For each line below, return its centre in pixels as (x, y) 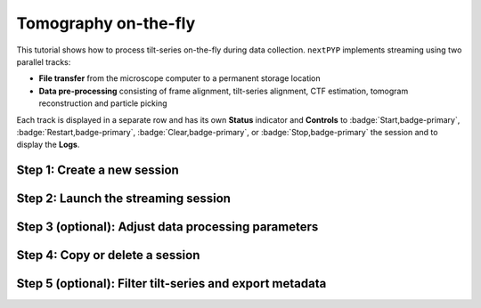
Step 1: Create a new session (98, 170)
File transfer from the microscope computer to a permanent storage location (179, 78)
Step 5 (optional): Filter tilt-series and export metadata (171, 284)
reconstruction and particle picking (103, 103)
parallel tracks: (44, 61)
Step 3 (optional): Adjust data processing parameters (167, 227)
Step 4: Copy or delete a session (108, 255)
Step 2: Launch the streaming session (124, 199)
